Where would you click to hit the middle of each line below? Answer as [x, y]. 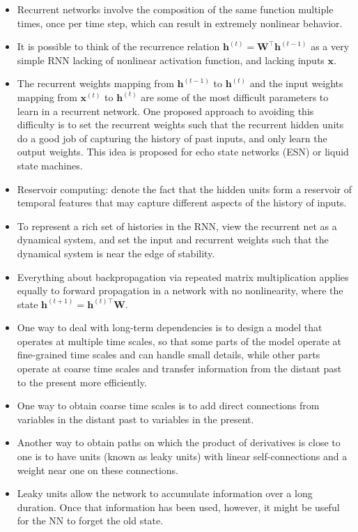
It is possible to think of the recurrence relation [118, 46]
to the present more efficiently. [82, 382]
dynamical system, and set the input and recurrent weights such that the [173, 240]
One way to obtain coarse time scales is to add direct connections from [168, 405]
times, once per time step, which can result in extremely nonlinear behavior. [180, 23]
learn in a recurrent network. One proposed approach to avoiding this [165, 111]
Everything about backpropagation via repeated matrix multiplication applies [183, 276]
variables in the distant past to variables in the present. [135, 419]
